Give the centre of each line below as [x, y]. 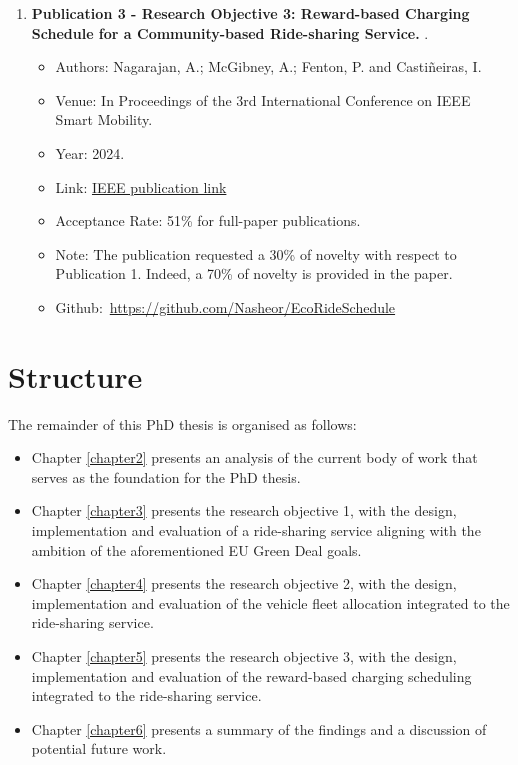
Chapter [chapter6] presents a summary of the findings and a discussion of [259, 728]
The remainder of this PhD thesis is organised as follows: [182, 423]
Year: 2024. [90, 152]
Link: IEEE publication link [141, 186]
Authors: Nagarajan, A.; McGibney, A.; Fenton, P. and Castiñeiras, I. [268, 66]
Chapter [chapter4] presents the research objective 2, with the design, [244, 583]
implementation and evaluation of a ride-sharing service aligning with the [256, 530]
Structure [75, 375]
